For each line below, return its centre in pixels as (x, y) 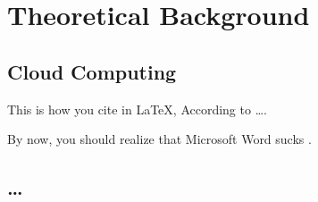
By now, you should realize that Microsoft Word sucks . (159, 139)
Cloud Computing (92, 71)
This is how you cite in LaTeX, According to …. (137, 109)
